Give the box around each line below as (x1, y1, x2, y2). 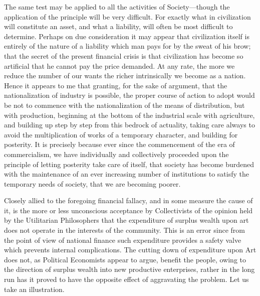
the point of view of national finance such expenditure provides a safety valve (4, 234, 241, 245)
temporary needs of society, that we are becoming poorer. (4, 178, 181, 189)
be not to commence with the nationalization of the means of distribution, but (4, 99, 245, 110)
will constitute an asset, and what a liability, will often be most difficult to (4, 21, 233, 32)
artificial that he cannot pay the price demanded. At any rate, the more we (4, 60, 235, 71)
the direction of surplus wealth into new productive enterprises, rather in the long (4, 264, 255, 274)
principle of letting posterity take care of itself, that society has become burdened (4, 159, 254, 169)
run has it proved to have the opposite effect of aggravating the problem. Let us (4, 274, 249, 284)
